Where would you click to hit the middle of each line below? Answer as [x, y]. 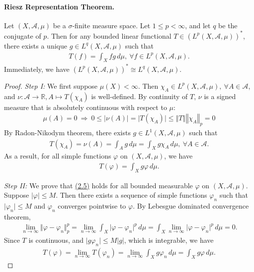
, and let [198, 25]
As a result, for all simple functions [58, 156]
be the [228, 25]
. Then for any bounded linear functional [109, 35]
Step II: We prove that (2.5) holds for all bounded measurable [98, 185]
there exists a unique [36, 45]
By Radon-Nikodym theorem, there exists [67, 133]
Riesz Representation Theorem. [59, 6]
